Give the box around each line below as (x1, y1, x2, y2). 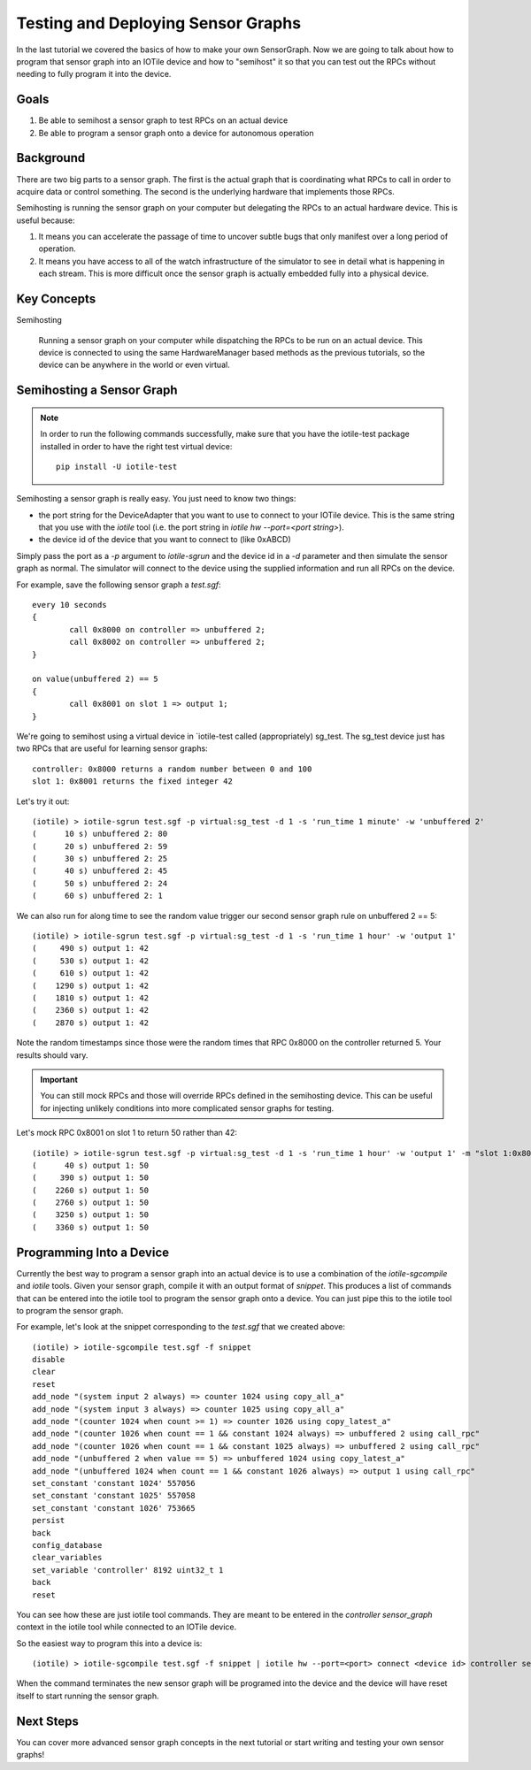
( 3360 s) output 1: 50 (32, 1222, 150, 1232)
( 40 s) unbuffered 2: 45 (32, 866, 168, 876)
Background (16, 150, 86, 165)
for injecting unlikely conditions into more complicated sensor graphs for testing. (40, 1102, 335, 1114)
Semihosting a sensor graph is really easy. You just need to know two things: (16, 494, 296, 504)
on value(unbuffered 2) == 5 (32, 674, 158, 685)
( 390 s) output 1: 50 (32, 1173, 150, 1183)
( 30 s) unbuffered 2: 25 (32, 854, 168, 864)
